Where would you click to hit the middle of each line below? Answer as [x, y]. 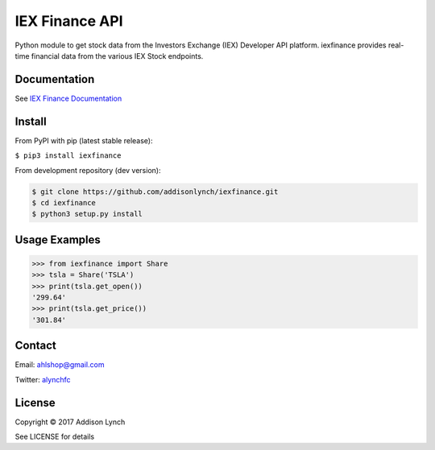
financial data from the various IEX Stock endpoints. [117, 56]
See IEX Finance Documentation [68, 98]
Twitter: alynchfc [43, 379]
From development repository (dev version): [88, 170]
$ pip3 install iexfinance [68, 156]
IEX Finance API [69, 21]
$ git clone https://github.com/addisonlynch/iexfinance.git [155, 192]
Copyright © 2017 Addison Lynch [70, 422]
